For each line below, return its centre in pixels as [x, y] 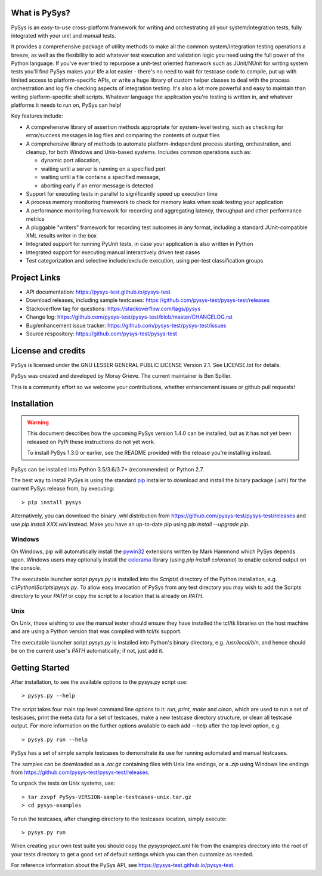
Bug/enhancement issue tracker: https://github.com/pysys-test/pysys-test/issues [126, 325]
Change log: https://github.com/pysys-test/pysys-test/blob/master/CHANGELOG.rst [129, 317]
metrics [35, 219]
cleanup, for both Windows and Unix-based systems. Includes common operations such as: [139, 152]
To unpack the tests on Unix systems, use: [63, 783]
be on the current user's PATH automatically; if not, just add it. [87, 650]
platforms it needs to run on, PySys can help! [66, 105]
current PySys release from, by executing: [63, 489]
